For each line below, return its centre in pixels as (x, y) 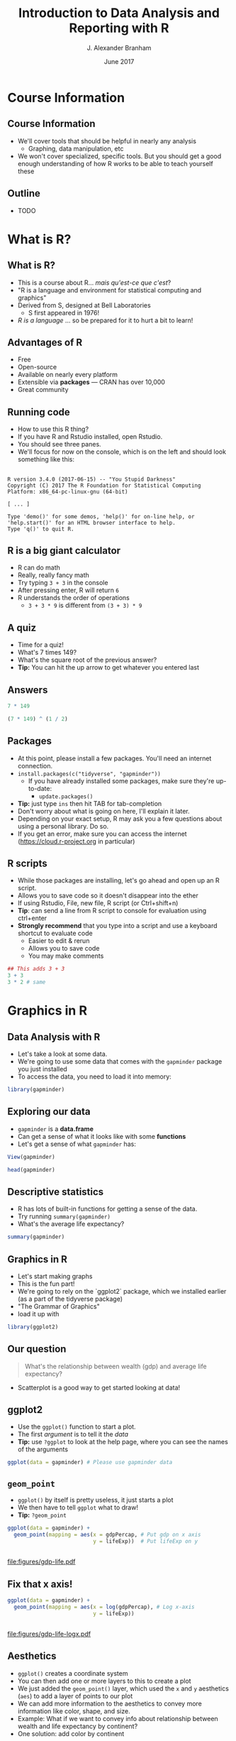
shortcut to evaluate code (55, 933)
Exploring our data (49, 1112)
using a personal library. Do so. (63, 826)
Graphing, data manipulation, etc (76, 148)
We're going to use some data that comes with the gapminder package (120, 1061)
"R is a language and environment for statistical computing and (109, 290)
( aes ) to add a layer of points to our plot (75, 1696)
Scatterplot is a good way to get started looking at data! (99, 1387)
